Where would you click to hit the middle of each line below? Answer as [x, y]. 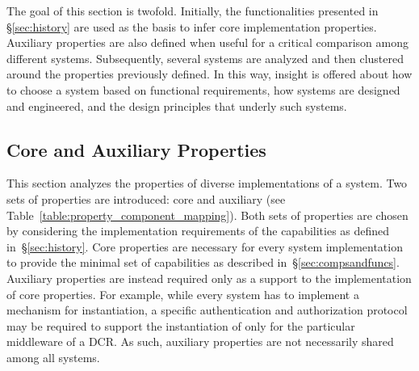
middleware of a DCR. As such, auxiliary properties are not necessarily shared [200, 341]
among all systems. [53, 357]
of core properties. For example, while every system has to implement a [183, 294]
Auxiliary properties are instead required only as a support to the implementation [209, 278]
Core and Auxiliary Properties [136, 149]
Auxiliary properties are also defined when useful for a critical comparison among [207, 42]
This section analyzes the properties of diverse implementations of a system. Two [207, 183]
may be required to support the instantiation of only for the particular [181, 325]
